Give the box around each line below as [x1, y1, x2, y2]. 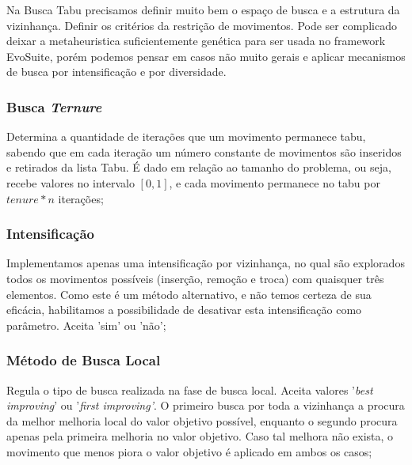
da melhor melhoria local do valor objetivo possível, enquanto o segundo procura [6, 412, 398, 429]
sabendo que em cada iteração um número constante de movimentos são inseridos [6, 143, 402, 160]
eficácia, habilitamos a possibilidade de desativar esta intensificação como [6, 301, 362, 318]
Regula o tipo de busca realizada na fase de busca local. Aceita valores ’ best [6, 381, 373, 398]
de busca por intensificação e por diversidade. [6, 63, 227, 80]
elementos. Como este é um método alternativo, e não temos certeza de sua [6, 285, 372, 302]
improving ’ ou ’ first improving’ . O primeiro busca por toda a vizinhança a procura [6, 397, 405, 414]
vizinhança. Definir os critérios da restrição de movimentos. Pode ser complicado [6, 17, 397, 33]
